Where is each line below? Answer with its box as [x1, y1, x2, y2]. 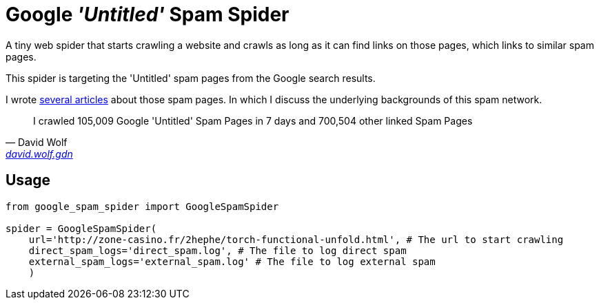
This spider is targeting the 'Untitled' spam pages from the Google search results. [6, 72, 376, 84]
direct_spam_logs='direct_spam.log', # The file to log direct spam [28, 244, 407, 256]
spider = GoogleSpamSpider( [6, 222, 157, 234]
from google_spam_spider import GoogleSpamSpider [6, 200, 279, 212]
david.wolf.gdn [6, 147, 73, 160]
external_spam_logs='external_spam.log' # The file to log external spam [28, 255, 436, 267]
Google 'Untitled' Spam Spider [6, 3, 290, 26]
